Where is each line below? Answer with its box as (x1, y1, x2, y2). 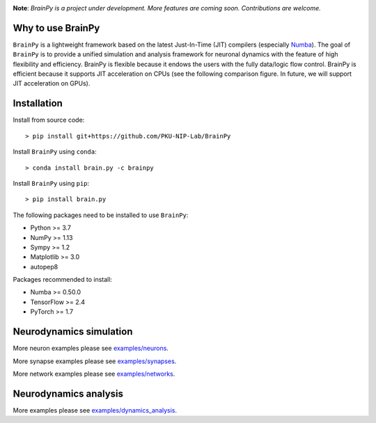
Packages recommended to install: (13, 276, 113, 284)
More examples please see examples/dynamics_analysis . (13, 406, 178, 414)
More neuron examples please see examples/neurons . (13, 344, 169, 353)
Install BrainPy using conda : (13, 147, 97, 156)
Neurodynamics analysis (13, 388, 124, 399)
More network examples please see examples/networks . (13, 369, 175, 378)
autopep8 (30, 262, 58, 271)
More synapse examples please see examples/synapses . (13, 357, 177, 365)
